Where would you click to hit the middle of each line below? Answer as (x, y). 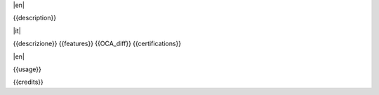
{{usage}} (27, 69)
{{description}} (34, 18)
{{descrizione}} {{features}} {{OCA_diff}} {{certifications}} (97, 44)
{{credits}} (28, 82)
